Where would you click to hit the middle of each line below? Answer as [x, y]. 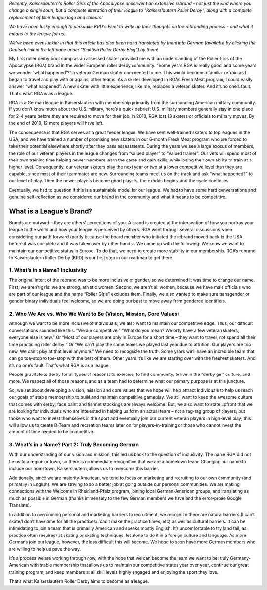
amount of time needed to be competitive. [52, 432]
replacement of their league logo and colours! [56, 17]
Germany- [240, 558]
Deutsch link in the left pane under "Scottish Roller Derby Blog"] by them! [84, 50]
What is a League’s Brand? [51, 211]
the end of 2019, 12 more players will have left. [56, 123]
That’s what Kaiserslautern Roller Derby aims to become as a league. [79, 581]
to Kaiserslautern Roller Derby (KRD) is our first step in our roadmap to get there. [91, 258]
